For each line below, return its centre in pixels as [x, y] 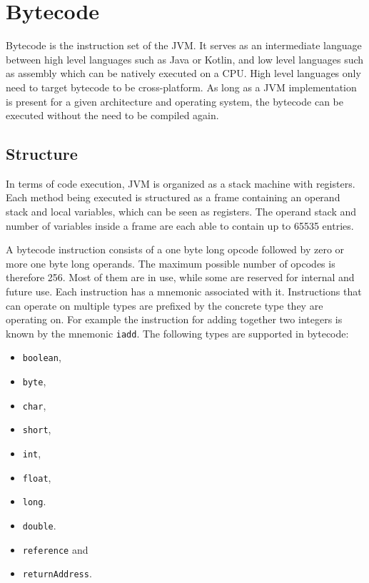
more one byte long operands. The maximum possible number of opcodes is [171, 263]
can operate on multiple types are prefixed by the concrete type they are [165, 305]
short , [37, 429]
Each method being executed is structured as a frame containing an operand [173, 197]
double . [39, 526]
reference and [55, 549]
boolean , [42, 357]
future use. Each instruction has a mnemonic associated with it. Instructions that [184, 291]
